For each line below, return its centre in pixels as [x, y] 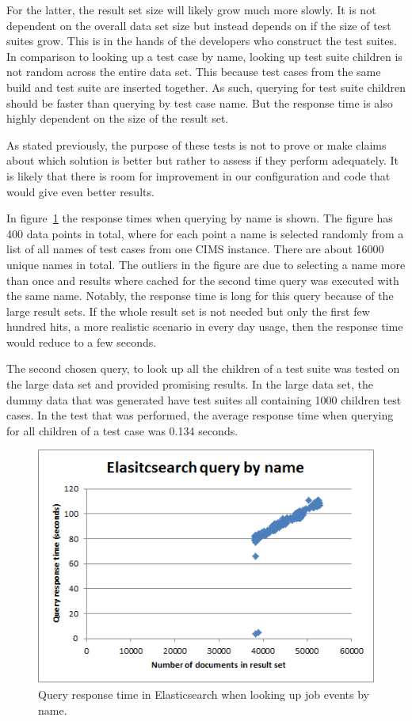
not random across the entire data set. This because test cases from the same [194, 72]
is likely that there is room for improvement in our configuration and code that [198, 175]
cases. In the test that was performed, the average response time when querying [200, 415]
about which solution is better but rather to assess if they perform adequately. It [202, 160]
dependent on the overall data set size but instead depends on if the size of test [199, 25]
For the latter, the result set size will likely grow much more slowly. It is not [191, 9]
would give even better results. [80, 191]
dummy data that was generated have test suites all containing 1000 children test [204, 399]
